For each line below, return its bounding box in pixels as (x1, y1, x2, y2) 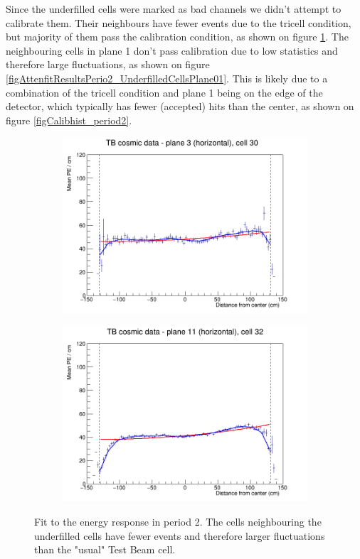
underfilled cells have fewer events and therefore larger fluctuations (34, 528, 325, 543)
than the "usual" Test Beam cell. (34, 542, 176, 557)
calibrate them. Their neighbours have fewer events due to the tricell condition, (6, 15, 351, 30)
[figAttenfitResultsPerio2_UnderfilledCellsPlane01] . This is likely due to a (6, 70, 328, 85)
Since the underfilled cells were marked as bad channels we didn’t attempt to (6, 1, 342, 16)
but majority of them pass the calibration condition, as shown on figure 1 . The (6, 29, 349, 44)
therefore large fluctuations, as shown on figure (6, 57, 210, 72)
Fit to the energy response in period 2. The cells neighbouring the (34, 514, 322, 528)
